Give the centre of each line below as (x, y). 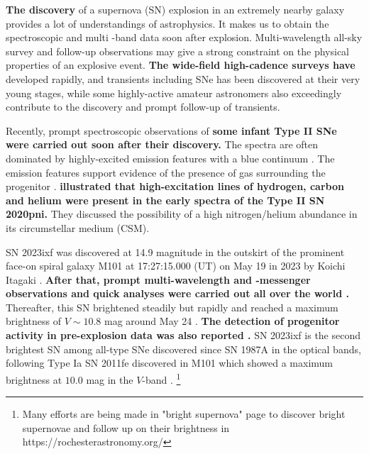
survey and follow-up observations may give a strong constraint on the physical (178, 51)
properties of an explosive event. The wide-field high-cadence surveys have (181, 65)
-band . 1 (161, 378)
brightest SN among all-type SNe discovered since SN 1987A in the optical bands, (183, 349)
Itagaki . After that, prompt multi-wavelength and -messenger (158, 279)
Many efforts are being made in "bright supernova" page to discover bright (184, 414)
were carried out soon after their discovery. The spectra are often (162, 144)
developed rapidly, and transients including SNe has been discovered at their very (183, 78)
